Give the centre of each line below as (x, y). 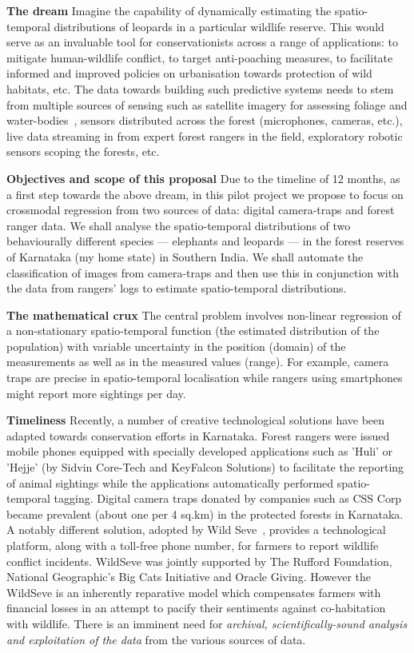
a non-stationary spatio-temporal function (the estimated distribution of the (193, 330)
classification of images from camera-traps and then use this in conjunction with (203, 272)
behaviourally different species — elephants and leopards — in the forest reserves (205, 241)
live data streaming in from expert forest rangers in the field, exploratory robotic (205, 135)
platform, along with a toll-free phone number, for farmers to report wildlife (193, 545)
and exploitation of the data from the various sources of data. (156, 639)
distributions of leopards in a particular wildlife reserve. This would (219, 26)
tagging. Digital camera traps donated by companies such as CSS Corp (228, 498)
